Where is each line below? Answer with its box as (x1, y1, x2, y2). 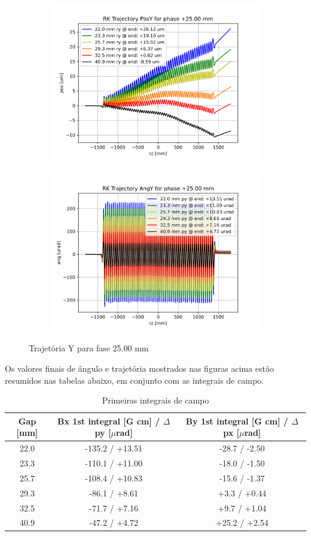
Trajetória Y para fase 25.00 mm (29, 342, 149, 354)
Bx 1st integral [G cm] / (57, 414, 160, 427)
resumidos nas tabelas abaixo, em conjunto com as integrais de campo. (5, 374, 264, 386)
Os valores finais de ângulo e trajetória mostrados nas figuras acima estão (5, 362, 274, 374)
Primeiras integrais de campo (102, 394, 209, 406)
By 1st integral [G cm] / (185, 414, 288, 427)
